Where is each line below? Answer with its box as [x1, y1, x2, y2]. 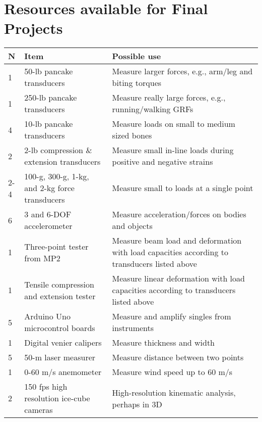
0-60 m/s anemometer [24, 366, 102, 378]
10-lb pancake [24, 118, 73, 130]
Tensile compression [24, 278, 94, 290]
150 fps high [24, 381, 68, 393]
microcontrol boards [24, 322, 95, 334]
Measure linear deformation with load [112, 272, 245, 285]
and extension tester [24, 290, 96, 302]
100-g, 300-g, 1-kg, [24, 170, 89, 182]
